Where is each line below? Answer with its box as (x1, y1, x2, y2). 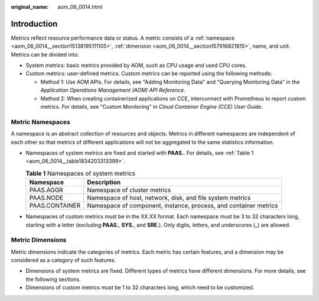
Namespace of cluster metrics (86, 186, 171, 195)
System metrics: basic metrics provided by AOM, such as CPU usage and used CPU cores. (25, 62, 247, 69)
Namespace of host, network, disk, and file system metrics (86, 194, 251, 202)
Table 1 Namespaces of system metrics (25, 169, 136, 177)
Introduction (11, 18, 58, 29)
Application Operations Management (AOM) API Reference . (40, 86, 185, 94)
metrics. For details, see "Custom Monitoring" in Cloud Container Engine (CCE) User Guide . (40, 103, 263, 111)
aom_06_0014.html (57, 4, 103, 10)
